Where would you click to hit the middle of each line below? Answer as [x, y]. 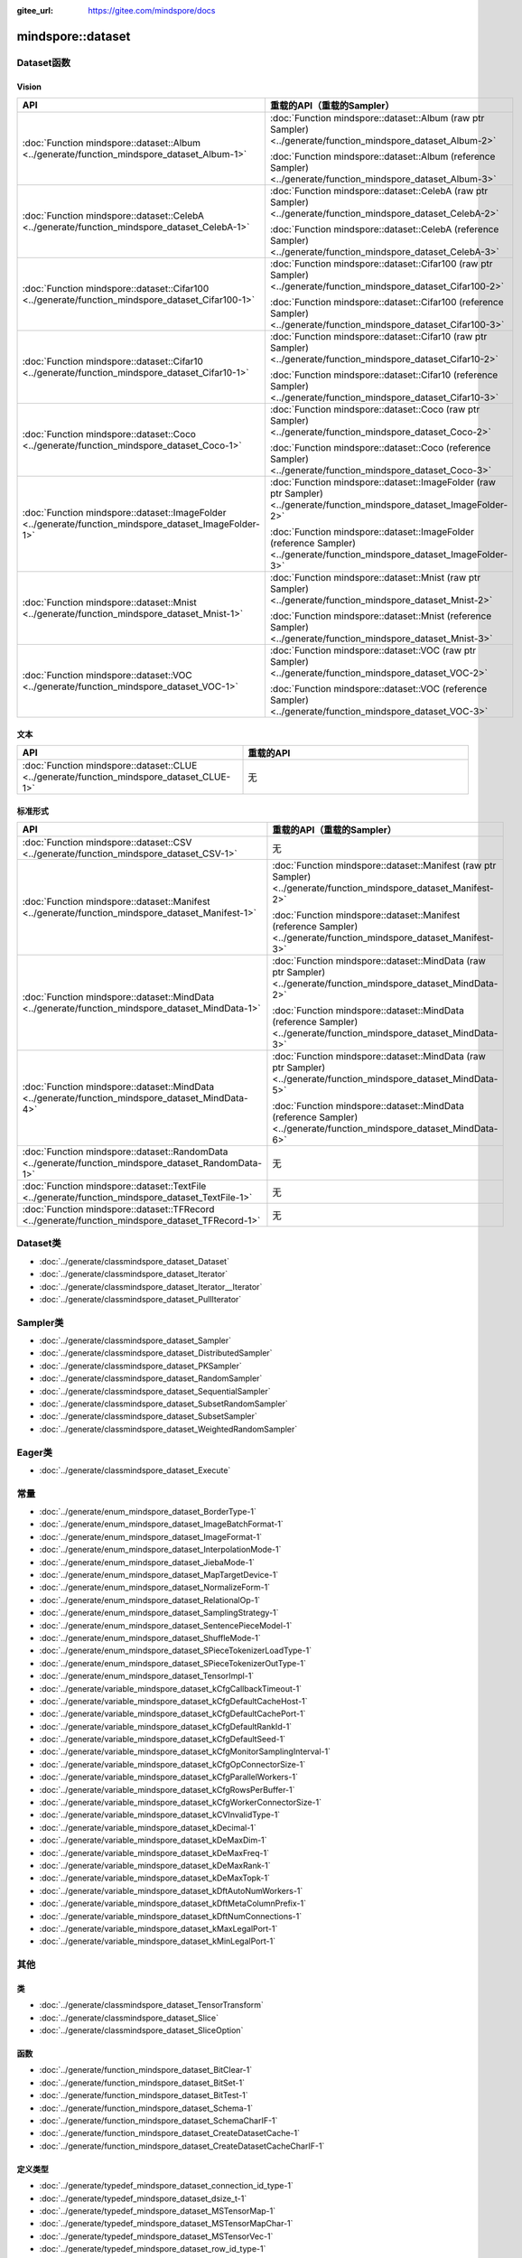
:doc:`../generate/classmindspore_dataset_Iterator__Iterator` [151, 1286]
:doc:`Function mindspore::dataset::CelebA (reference [384, 229]
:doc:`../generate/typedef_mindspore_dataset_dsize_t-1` [143, 2198]
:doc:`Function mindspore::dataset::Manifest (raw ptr [384, 865]
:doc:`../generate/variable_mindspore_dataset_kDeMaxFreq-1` [154, 1852]
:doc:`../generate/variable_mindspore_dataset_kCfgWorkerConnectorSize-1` [181, 1803]
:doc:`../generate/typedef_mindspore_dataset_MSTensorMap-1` [157, 2211]
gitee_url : [35, 10]
